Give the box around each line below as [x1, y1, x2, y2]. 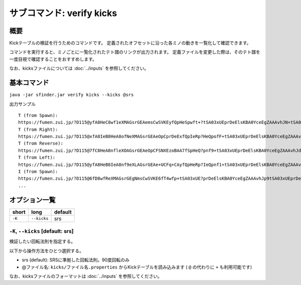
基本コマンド [9, 78, 49, 87]
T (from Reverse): [18, 140, 64, 147]
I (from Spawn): [18, 169, 58, 175]
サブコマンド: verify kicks [9, 8, 117, 19]
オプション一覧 [9, 196, 56, 204]
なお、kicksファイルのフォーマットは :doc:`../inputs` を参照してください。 [9, 273, 163, 279]
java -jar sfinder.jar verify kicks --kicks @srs [9, 92, 134, 98]
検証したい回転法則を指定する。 [9, 238, 75, 244]
